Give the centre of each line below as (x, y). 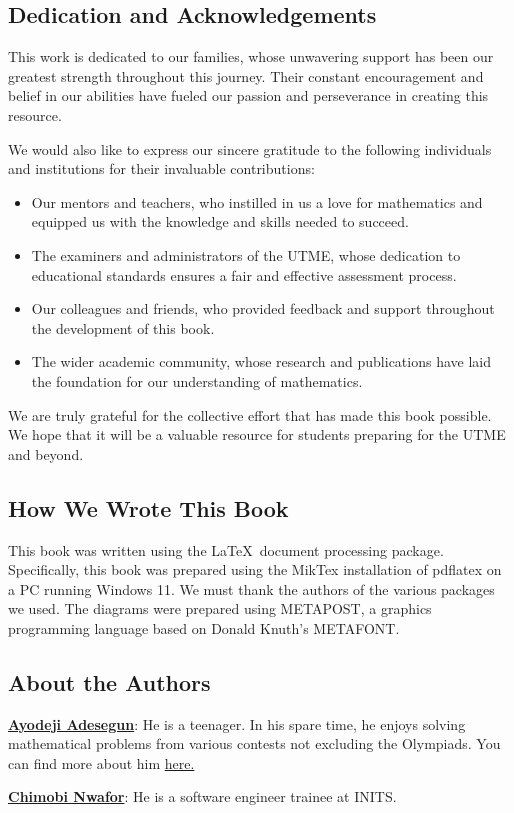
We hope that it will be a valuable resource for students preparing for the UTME (257, 434)
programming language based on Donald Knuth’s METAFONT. (204, 627)
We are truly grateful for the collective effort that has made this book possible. (250, 414)
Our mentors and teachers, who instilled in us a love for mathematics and (257, 201)
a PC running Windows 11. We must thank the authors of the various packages (251, 588)
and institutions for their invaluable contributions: (161, 168)
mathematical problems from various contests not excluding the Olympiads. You (254, 743)
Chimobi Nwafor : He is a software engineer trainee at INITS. (202, 796)
